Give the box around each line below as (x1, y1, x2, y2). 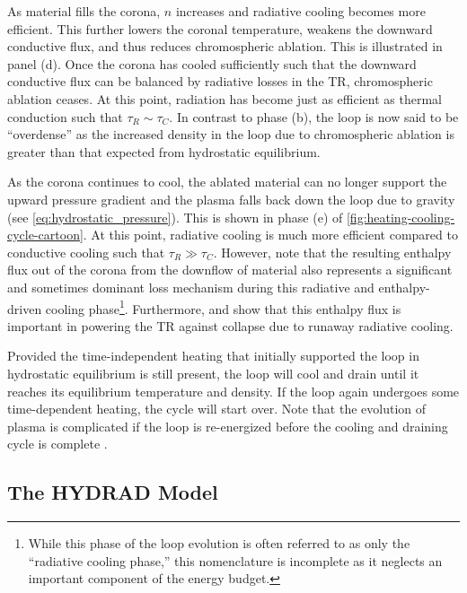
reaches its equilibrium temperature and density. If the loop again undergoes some (7, 381, 460, 400)
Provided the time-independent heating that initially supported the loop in (7, 346, 419, 365)
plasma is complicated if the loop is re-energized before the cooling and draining (7, 416, 448, 435)
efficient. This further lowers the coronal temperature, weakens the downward (7, 19, 433, 38)
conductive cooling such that (7, 242, 165, 261)
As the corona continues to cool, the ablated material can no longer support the (7, 172, 447, 191)
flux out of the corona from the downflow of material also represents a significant (7, 260, 453, 279)
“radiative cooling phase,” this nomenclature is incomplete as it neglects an (28, 551, 443, 570)
